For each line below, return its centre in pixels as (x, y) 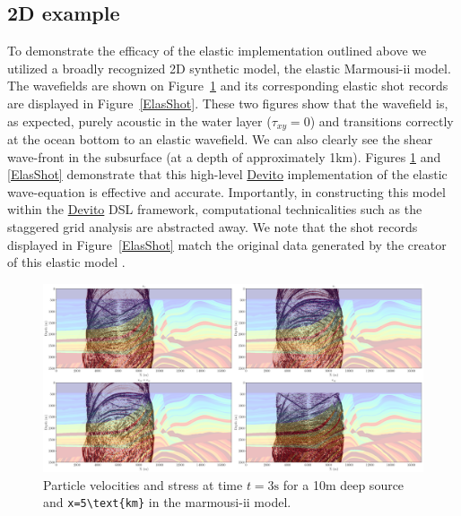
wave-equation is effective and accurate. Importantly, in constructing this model (226, 191)
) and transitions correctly (382, 120)
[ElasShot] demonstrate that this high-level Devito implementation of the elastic (227, 174)
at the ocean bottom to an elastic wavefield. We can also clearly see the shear (220, 139)
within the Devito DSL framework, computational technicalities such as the (215, 209)
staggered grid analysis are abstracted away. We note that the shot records (213, 227)
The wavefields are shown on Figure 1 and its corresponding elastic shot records (228, 86)
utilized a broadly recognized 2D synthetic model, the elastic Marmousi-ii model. (229, 68)
